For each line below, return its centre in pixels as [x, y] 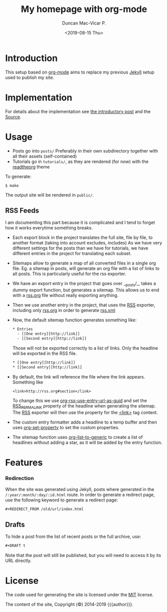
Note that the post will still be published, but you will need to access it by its [83, 555]
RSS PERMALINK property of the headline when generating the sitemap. [84, 407]
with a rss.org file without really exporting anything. [65, 295]
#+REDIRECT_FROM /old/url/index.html [44, 509]
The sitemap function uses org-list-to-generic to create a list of [77, 437]
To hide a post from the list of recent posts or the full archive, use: [73, 536]
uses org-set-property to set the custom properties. [66, 427]
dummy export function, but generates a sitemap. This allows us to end [86, 290]
